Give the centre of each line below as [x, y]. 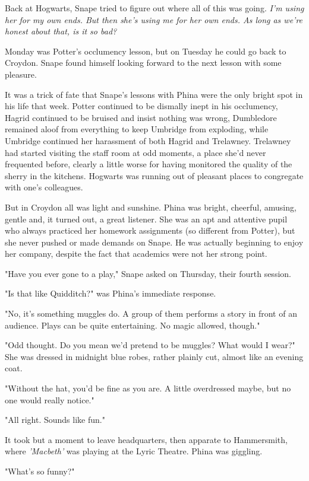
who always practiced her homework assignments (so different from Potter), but [150, 230]
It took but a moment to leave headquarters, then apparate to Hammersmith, [146, 439]
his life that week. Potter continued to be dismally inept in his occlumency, [141, 106]
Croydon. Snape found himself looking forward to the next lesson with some [143, 63]
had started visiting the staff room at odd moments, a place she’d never [135, 152]
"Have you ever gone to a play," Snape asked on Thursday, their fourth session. [148, 273]
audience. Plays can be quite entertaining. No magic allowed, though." [133, 325]
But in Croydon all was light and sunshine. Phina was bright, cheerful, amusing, [151, 207]
